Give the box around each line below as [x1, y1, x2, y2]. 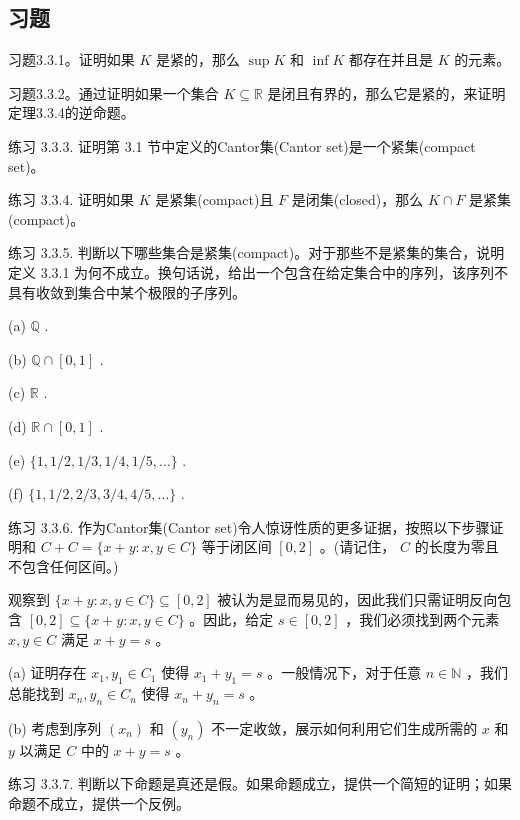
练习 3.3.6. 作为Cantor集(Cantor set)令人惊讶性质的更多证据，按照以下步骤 [8, 516, 490, 537]
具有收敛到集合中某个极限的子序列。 [8, 281, 246, 302]
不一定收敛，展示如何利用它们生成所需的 [211, 717, 478, 738]
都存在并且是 [349, 49, 434, 70]
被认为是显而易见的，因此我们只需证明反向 [217, 589, 498, 610]
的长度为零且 [414, 536, 499, 557]
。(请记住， [319, 536, 396, 557]
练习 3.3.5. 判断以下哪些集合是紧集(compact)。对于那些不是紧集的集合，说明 [8, 242, 505, 263]
